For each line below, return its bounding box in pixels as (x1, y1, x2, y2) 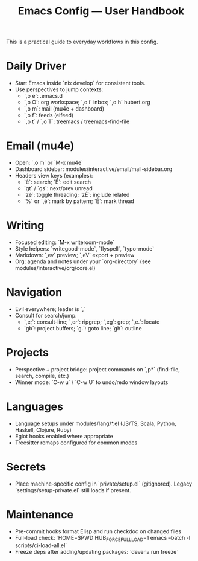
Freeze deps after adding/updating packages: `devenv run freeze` (14, 548, 179, 556)
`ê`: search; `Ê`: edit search (23, 178, 91, 185)
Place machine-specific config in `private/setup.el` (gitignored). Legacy (14, 480, 193, 487)
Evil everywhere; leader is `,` (14, 305, 86, 312)
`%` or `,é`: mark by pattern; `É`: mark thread (23, 197, 134, 205)
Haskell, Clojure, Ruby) (14, 426, 72, 433)
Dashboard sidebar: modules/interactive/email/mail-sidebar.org (14, 165, 173, 173)
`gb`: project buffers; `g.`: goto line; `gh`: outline (23, 324, 143, 332)
